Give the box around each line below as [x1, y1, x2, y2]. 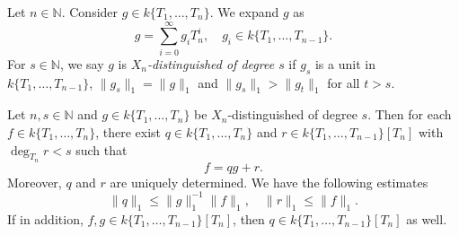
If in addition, [7, 209, 84, 228]
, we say [59, 54, 104, 73]
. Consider [61, 3, 119, 21]
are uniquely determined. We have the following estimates [110, 172, 428, 191]
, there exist [95, 122, 162, 141]
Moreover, [7, 172, 62, 191]
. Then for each [367, 105, 452, 124]
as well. [406, 209, 447, 228]
